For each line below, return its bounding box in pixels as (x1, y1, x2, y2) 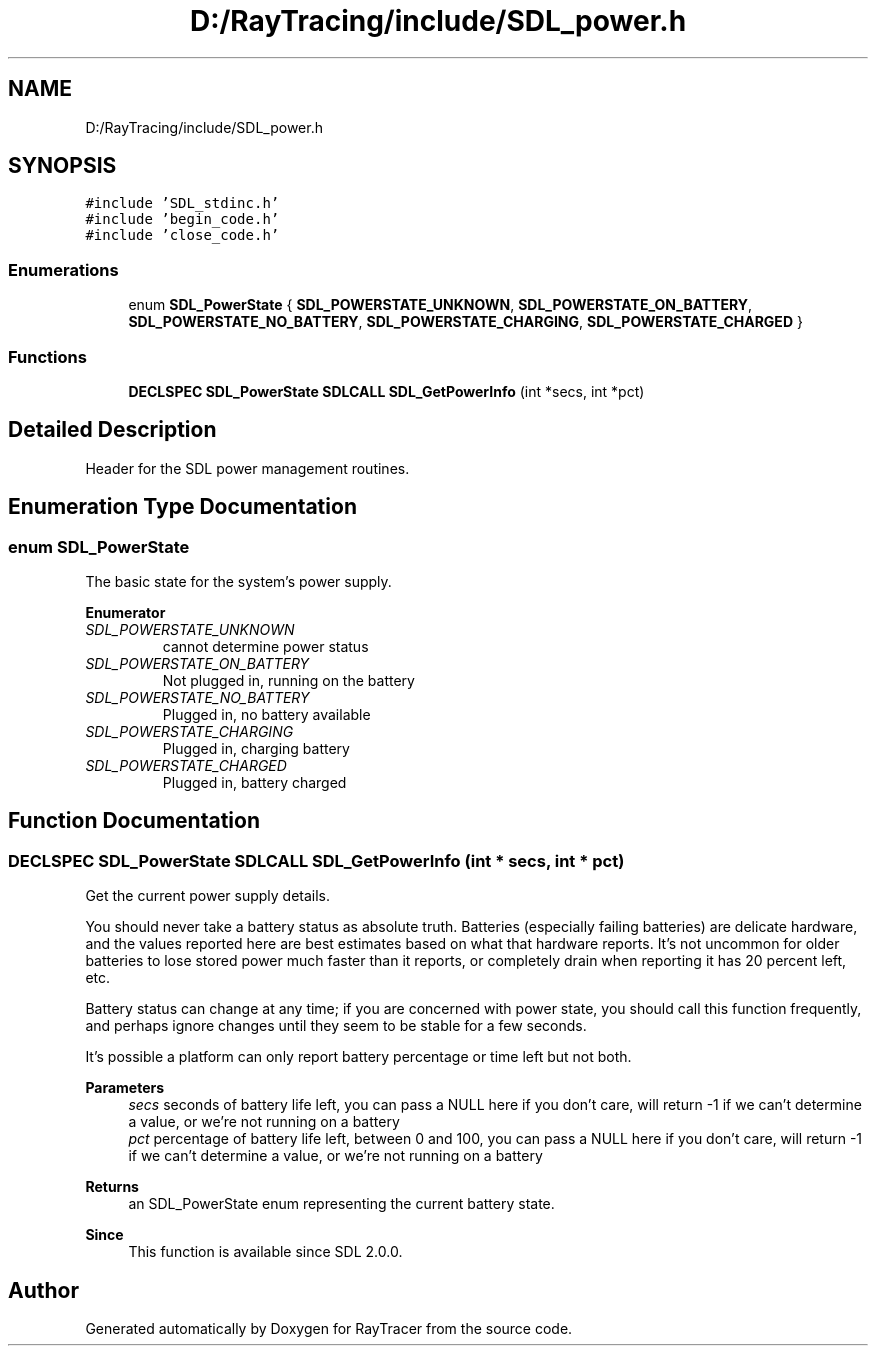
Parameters (85, 1079, 165, 1097)
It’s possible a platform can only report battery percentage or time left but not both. (85, 1048, 632, 1066)
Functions (8, 346, 87, 367)
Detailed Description (8, 417, 217, 443)
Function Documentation (8, 808, 260, 834)
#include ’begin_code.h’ (85, 211, 280, 228)
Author (8, 1277, 79, 1303)
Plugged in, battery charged (162, 774, 347, 791)
